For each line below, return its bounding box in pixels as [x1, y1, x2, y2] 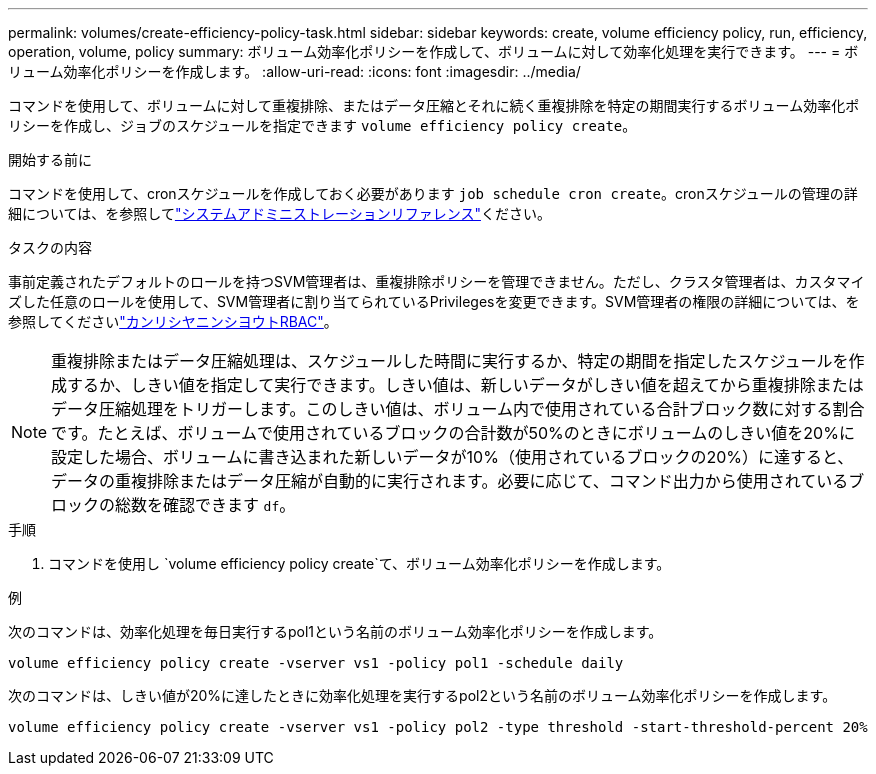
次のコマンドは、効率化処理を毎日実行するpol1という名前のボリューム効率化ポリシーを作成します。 [8, 623, 663, 640]
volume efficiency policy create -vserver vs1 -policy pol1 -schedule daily [8, 655, 624, 671]
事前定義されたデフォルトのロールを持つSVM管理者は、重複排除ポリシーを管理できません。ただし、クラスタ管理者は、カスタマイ [8, 273, 865, 290]
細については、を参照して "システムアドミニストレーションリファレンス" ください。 [8, 205, 551, 222]
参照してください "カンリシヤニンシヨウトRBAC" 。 [8, 313, 338, 330]
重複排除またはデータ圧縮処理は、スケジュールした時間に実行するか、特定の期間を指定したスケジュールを [51, 351, 849, 371]
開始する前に [8, 151, 92, 168]
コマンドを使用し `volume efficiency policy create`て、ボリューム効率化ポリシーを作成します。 [48, 555, 671, 572]
